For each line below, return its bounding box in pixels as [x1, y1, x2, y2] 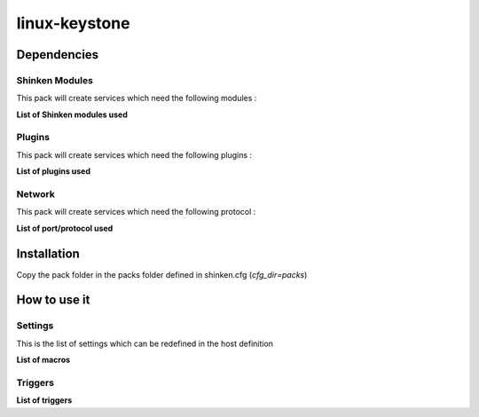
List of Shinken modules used [16, 109, 128, 120]
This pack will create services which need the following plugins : [16, 149, 253, 160]
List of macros [16, 355, 71, 366]
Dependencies [16, 47, 99, 62]
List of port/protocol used [16, 223, 114, 233]
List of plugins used [16, 166, 91, 177]
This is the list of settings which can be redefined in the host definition [16, 338, 274, 349]
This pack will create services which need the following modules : [16, 93, 257, 104]
